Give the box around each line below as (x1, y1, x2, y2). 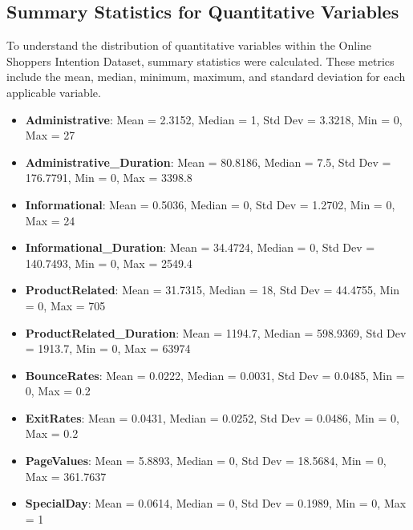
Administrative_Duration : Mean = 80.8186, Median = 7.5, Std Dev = (25, 153, 391, 170)
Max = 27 (25, 127, 75, 144)
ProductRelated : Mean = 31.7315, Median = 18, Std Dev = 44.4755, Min (25, 281, 400, 298)
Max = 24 (25, 212, 75, 229)
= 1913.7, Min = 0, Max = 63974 (25, 340, 191, 357)
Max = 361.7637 (25, 467, 107, 484)
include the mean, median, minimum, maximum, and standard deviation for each (6, 68, 406, 85)
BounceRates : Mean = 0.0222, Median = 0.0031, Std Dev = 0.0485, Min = (25, 366, 405, 383)
